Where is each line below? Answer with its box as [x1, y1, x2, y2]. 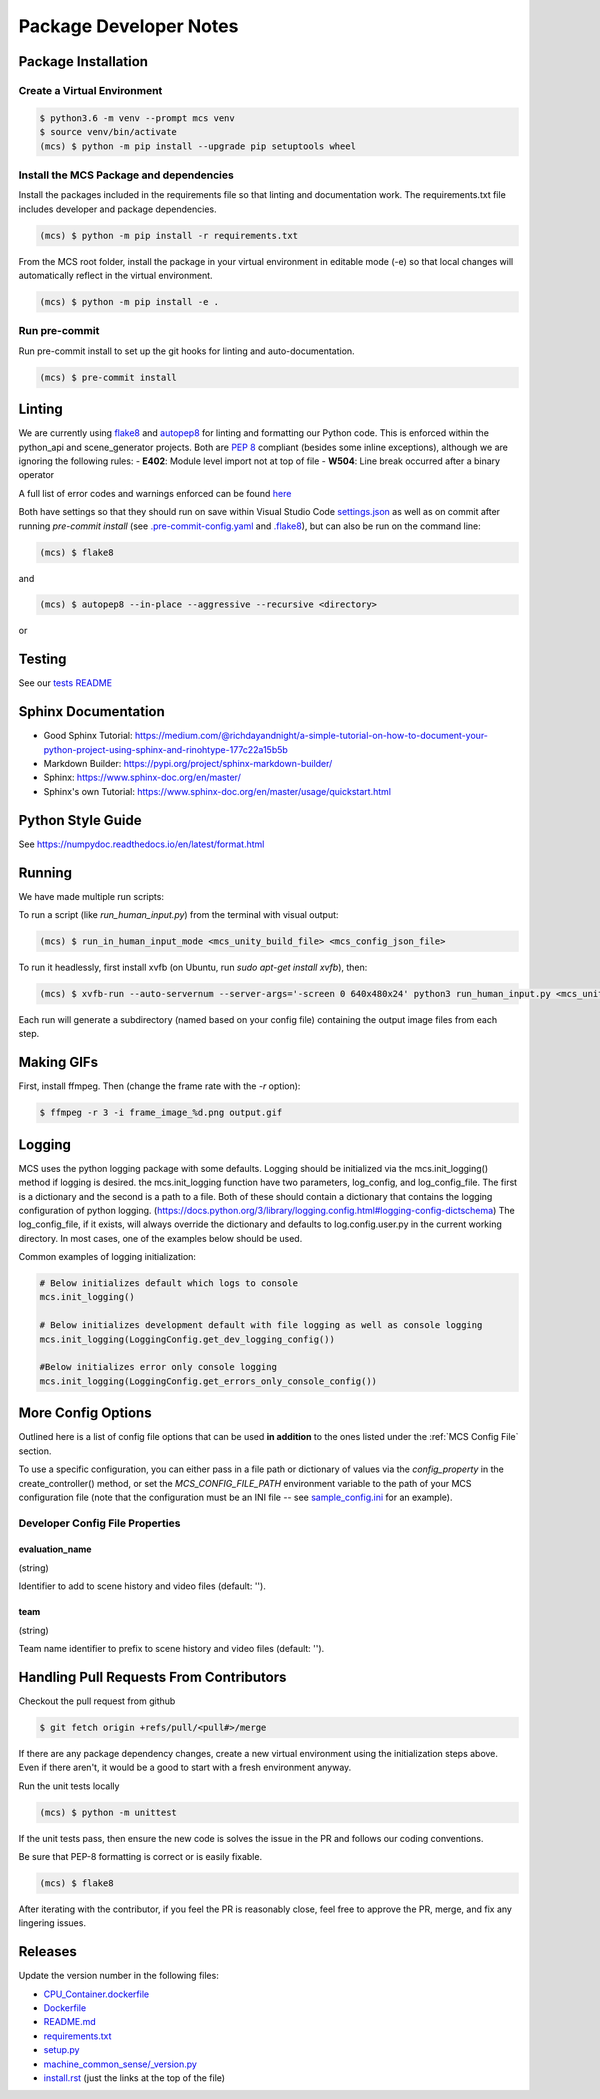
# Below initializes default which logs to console [39, 1278, 299, 1289]
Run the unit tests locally [18, 1780, 120, 1792]
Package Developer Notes [18, 15, 239, 37]
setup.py [43, 2044, 80, 2056]
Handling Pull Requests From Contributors [18, 1668, 287, 1685]
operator [18, 469, 55, 481]
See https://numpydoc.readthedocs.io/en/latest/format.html [18, 838, 265, 850]
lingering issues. [18, 1917, 87, 1929]
